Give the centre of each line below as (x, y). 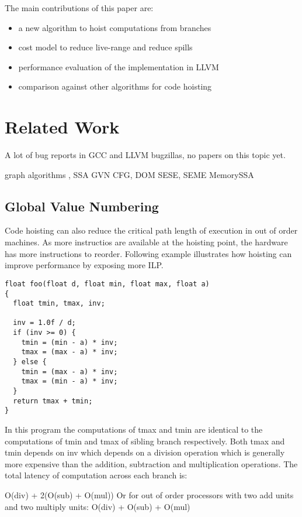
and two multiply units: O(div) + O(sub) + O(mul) (98, 506)
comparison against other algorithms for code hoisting (115, 86)
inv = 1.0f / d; (44, 323)
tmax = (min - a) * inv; (70, 381)
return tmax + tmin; (53, 401)
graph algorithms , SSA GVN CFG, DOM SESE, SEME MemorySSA (129, 174)
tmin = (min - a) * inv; (70, 342)
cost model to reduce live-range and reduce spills (105, 47)
